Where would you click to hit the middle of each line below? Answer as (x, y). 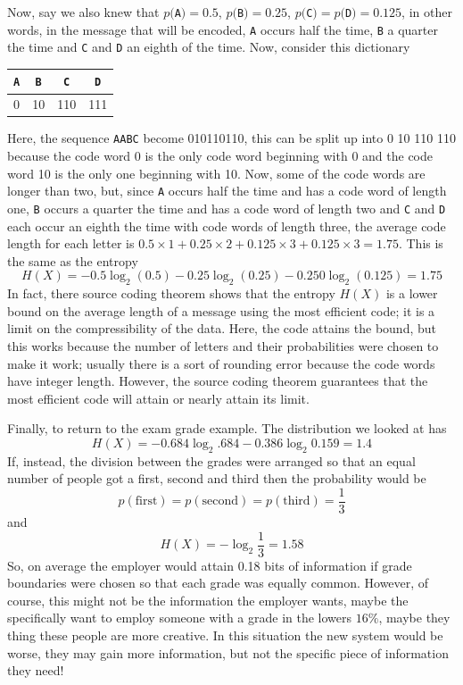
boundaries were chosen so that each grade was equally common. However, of (218, 583)
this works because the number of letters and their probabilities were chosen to (223, 345)
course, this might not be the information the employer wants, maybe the (208, 600)
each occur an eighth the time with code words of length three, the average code (227, 226)
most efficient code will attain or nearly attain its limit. (158, 398)
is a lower (412, 293)
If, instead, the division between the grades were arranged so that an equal (211, 460)
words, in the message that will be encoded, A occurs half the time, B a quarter (223, 29)
